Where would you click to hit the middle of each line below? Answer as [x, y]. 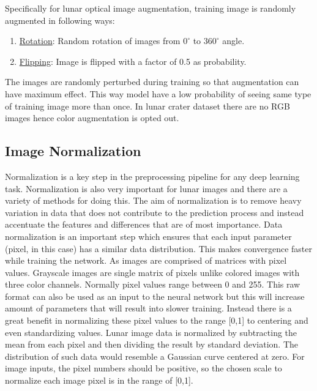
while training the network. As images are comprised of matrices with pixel [146, 260]
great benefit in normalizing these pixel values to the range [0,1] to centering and [157, 320]
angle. [233, 41]
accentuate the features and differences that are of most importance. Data [144, 224]
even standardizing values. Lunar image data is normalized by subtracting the [151, 332]
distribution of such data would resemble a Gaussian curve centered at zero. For [155, 356]
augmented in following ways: [60, 20]
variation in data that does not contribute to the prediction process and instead [155, 212]
